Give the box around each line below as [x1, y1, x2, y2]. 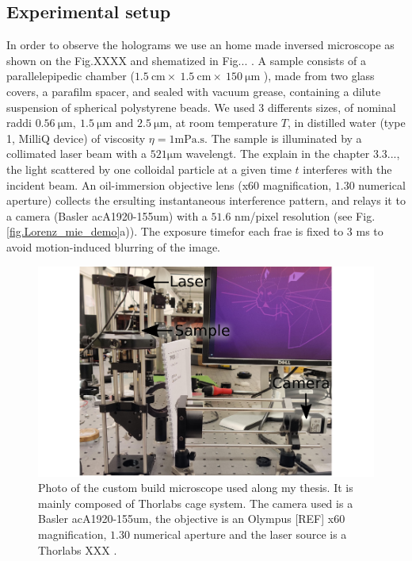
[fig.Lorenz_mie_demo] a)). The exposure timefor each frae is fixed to [6, 223, 344, 240]
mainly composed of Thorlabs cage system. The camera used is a [38, 494, 353, 511]
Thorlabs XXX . [38, 541, 117, 558]
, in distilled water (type [287, 114, 406, 131]
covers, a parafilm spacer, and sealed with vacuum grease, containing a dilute [6, 83, 381, 99]
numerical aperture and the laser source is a [133, 526, 347, 543]
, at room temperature [169, 114, 278, 131]
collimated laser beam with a [6, 145, 147, 162]
